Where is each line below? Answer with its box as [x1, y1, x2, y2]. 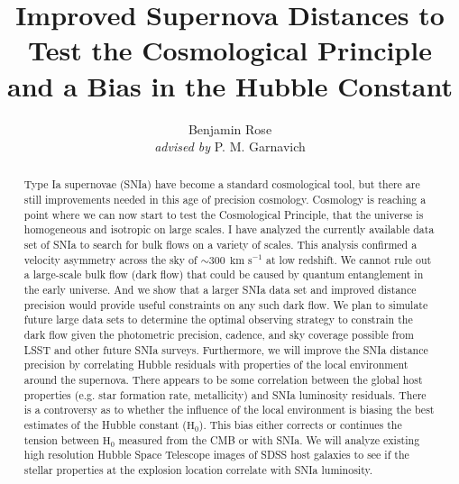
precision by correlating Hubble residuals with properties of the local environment [23, 357, 409, 372]
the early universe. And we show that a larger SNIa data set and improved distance [23, 282, 417, 297]
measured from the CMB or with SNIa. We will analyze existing [118, 432, 420, 447]
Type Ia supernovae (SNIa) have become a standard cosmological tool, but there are [23, 177, 420, 192]
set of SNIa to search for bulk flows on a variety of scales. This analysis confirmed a [23, 237, 418, 252]
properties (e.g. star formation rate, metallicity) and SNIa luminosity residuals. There [23, 387, 427, 402]
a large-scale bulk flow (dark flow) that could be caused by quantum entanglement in [23, 267, 424, 282]
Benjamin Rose [188, 119, 272, 138]
